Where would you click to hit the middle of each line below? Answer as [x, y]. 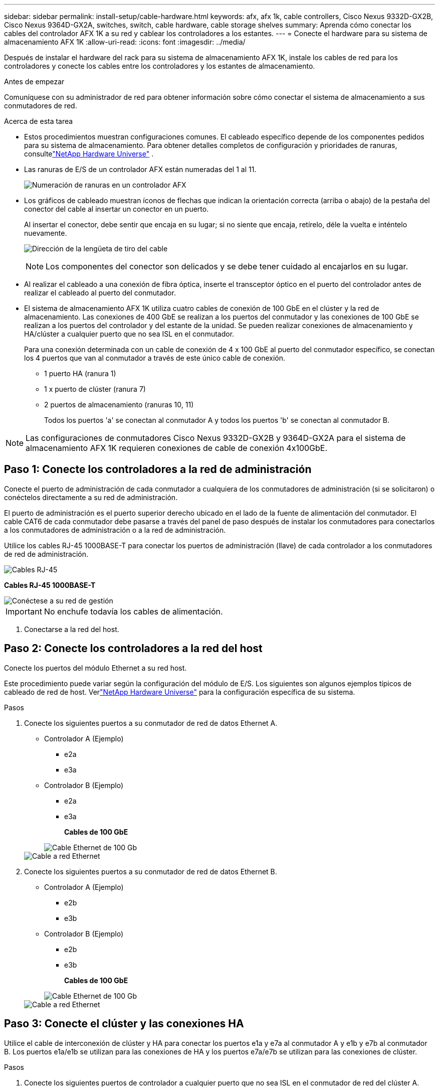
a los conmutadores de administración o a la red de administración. [115, 530]
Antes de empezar [34, 82]
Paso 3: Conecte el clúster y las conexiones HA [124, 1024]
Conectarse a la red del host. [72, 629]
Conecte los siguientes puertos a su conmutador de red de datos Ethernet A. [151, 723]
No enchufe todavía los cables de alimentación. [133, 611]
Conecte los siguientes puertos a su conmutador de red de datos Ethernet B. [151, 871]
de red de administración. [46, 554]
